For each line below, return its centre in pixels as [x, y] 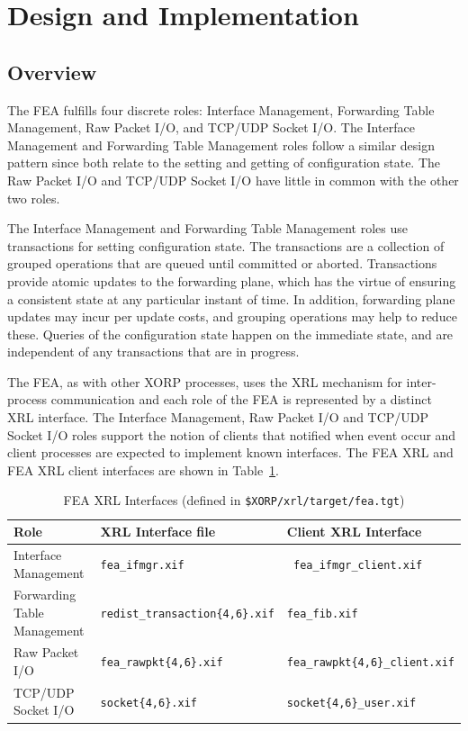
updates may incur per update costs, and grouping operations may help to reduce [232, 316]
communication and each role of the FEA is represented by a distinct [241, 399]
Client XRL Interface [354, 532]
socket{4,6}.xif [148, 703]
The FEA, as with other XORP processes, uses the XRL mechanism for [205, 381]
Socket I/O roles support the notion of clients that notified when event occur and [232, 434]
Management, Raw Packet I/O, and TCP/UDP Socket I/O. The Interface [211, 127]
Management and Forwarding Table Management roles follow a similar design [221, 144]
